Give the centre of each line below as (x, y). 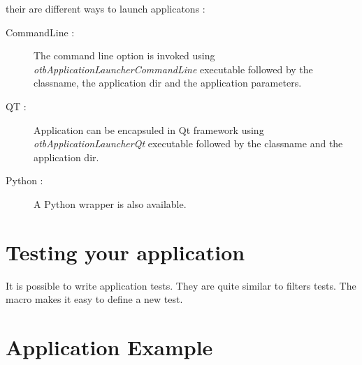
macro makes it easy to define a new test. (94, 299)
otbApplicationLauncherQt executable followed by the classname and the (188, 143)
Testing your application (125, 252)
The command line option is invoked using (124, 55)
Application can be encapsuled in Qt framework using (149, 129)
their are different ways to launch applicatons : (106, 8)
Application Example (109, 347)
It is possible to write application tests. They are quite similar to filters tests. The (181, 285)
